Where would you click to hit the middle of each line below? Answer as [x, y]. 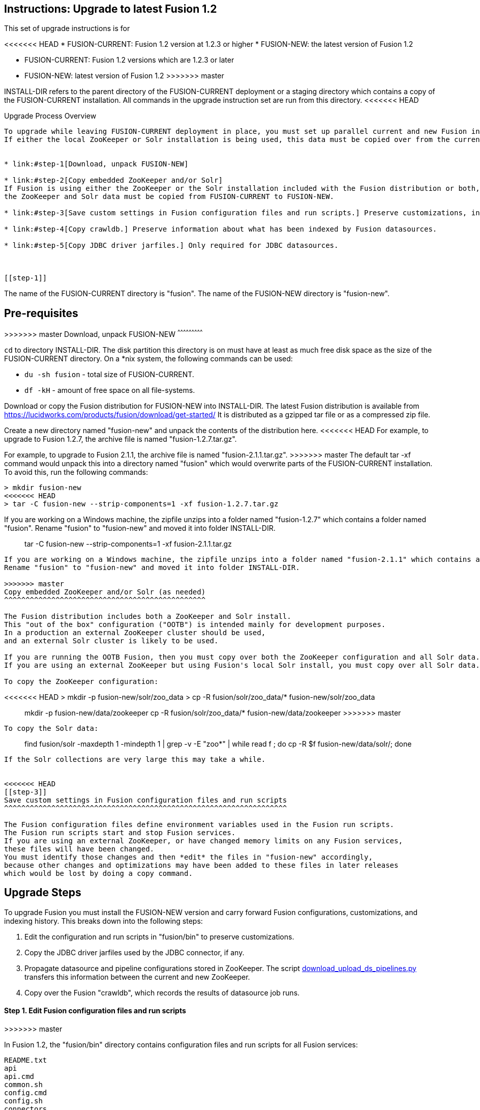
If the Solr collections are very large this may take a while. [135, 759]
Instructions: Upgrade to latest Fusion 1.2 [111, 9]
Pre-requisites [41, 313]
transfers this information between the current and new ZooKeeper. [137, 977]
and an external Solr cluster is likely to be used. [111, 641]
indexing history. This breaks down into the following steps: [103, 921]
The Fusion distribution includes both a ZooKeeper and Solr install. [148, 616]
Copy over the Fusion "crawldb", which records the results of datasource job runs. [162, 992]
